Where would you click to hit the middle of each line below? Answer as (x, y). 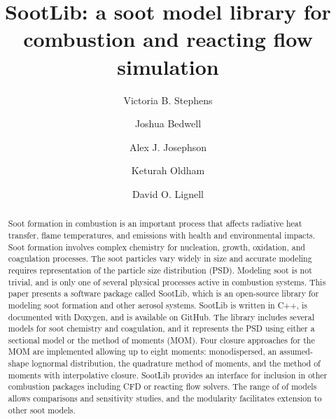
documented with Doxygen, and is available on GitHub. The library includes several (161, 317)
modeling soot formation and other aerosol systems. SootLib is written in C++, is (157, 305)
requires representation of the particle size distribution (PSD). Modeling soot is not (160, 270)
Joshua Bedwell (168, 123)
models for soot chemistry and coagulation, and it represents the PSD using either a (161, 328)
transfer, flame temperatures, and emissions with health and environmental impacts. (162, 235)
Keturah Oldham (168, 170)
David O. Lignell (168, 193)
